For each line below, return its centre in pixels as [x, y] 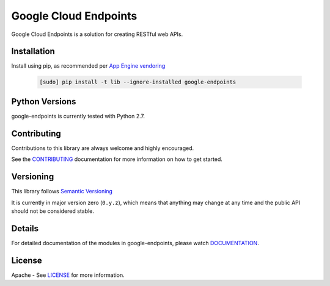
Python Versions [44, 102]
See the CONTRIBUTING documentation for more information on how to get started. [117, 159]
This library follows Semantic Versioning [62, 191]
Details [25, 228]
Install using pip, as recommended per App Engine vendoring [88, 66]
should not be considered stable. [53, 211]
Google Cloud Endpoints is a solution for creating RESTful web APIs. [97, 34]
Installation [33, 52]
